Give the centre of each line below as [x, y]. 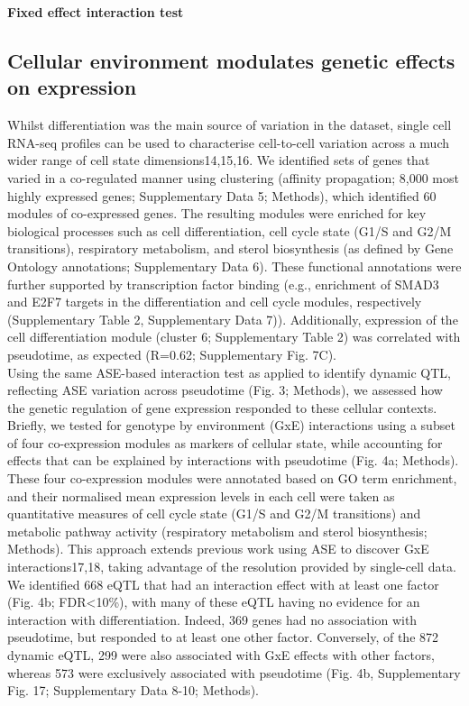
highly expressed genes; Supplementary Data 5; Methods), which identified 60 [222, 195]
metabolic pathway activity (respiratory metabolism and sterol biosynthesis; [217, 531]
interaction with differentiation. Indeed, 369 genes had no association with [212, 619]
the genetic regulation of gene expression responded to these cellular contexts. [222, 407]
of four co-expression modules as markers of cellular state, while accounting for [225, 442]
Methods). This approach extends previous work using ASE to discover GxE [218, 549]
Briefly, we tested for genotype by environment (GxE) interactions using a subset [231, 425]
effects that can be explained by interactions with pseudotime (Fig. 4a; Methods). [233, 460]
